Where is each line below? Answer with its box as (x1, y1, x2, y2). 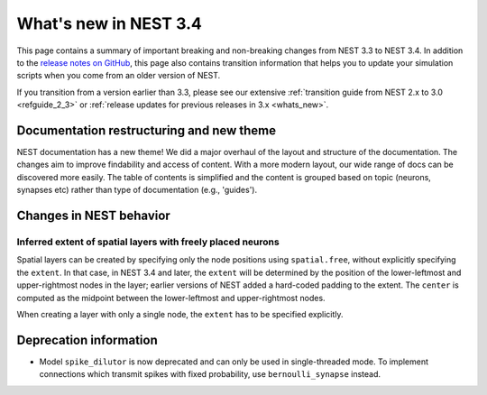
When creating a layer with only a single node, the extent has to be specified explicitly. (16, 308, 344, 319)
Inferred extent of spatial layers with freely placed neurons (16, 235, 280, 248)
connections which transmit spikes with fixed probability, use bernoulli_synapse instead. (39, 369, 381, 380)
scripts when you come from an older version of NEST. (16, 70, 221, 81)
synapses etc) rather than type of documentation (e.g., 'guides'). (16, 185, 257, 196)
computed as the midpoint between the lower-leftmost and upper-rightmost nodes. (16, 292, 326, 303)
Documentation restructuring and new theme (16, 123, 277, 138)
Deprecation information (16, 332, 158, 347)
